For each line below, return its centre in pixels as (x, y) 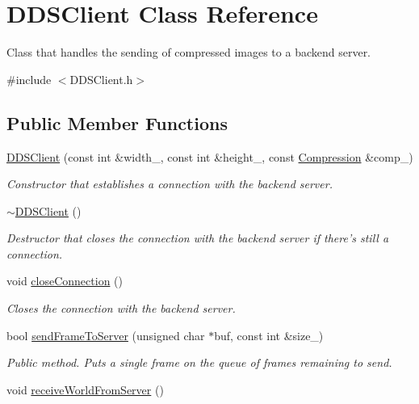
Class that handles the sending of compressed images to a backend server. (189, 52)
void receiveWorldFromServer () (85, 389)
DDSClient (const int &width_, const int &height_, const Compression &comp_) (210, 156)
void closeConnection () (65, 281)
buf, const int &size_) (269, 335)
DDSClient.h (101, 79)
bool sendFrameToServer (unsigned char (106, 335)
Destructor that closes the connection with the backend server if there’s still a (198, 238)
